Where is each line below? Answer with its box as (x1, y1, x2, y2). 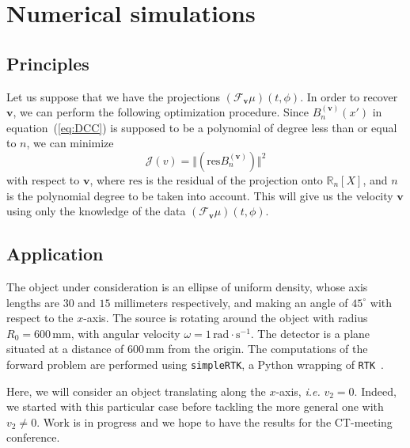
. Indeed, (354, 382, 397, 399)
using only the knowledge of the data (6, 203, 186, 219)
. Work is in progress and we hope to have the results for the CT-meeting (36, 413, 393, 430)
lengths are (6, 294, 60, 310)
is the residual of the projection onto (146, 171, 323, 188)
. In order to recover (300, 88, 398, 104)
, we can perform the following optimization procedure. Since (13, 104, 309, 120)
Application (6, 241, 104, 266)
